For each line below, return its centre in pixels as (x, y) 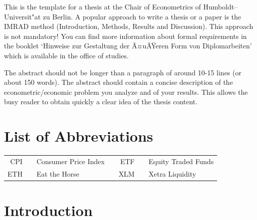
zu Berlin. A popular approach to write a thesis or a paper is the (142, 16)
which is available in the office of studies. (66, 55)
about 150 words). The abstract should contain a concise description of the (119, 82)
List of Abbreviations (79, 136)
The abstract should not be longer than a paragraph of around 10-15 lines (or (123, 72)
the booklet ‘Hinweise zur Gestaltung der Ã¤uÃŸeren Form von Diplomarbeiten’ (128, 46)
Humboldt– (221, 6)
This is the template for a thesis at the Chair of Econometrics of (103, 6)
